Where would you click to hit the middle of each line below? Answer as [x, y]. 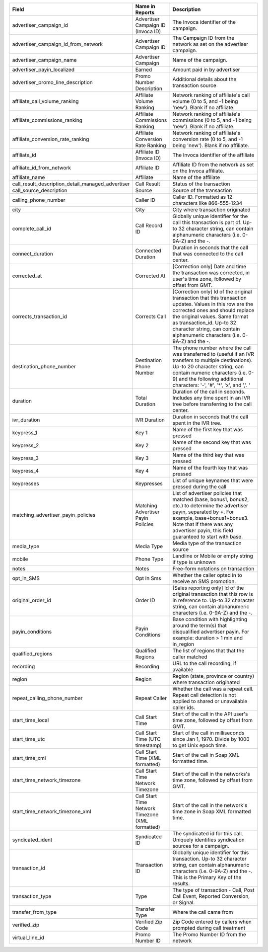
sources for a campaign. [201, 846]
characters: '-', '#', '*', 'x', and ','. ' [211, 385]
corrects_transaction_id [39, 317]
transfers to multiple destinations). [212, 360]
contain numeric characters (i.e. [210, 373]
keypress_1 [25, 433]
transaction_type [32, 896]
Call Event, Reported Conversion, [211, 896]
